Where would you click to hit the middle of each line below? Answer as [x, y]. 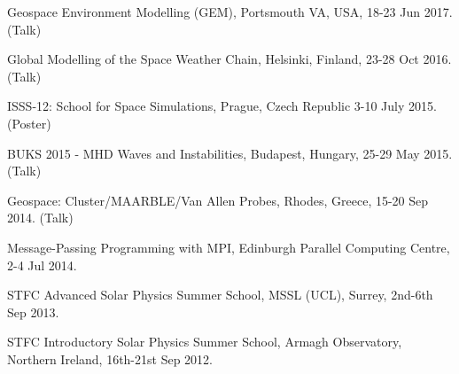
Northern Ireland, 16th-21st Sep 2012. [110, 358]
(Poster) [29, 123]
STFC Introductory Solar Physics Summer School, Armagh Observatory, [205, 342]
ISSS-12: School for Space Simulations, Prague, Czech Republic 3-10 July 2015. [222, 106]
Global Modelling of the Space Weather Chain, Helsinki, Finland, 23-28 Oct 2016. [229, 59]
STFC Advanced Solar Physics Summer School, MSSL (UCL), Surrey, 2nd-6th [220, 295]
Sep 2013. [33, 312]
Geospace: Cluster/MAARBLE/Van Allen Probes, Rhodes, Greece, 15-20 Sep [218, 200]
